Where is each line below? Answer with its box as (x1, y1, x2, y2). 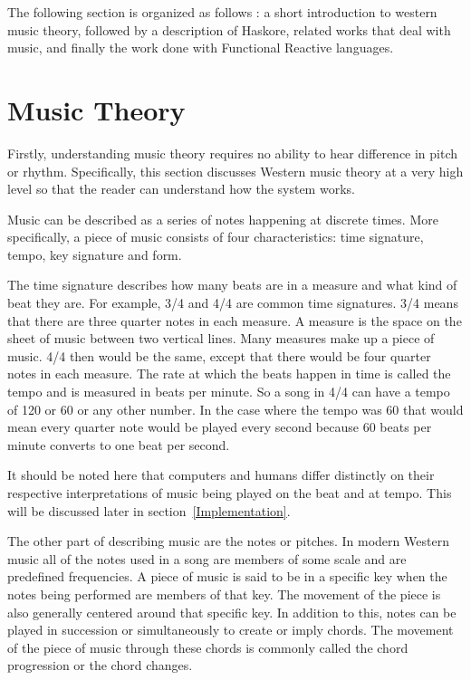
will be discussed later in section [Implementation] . (7, 501, 291, 520)
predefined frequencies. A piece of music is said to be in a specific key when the (7, 567, 447, 586)
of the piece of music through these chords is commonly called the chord (7, 637, 409, 656)
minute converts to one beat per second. (7, 435, 230, 454)
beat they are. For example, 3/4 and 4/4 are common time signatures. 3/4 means (7, 293, 458, 312)
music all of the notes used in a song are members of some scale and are (7, 549, 407, 568)
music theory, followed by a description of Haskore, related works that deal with (7, 20, 451, 39)
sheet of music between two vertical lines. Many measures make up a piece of (7, 329, 435, 348)
